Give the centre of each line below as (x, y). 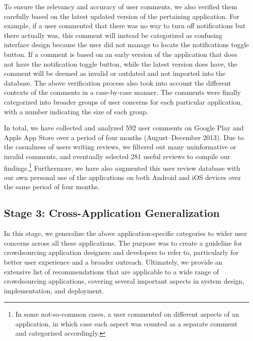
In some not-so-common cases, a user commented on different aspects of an (127, 314)
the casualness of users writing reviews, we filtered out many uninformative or (120, 147)
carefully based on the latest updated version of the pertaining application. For (122, 16)
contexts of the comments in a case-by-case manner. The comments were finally (122, 92)
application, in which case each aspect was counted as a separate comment (126, 323)
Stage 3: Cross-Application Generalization (112, 213)
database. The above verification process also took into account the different (117, 82)
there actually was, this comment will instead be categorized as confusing (113, 35)
